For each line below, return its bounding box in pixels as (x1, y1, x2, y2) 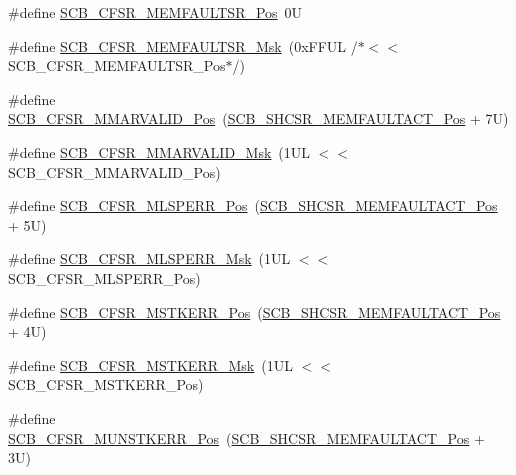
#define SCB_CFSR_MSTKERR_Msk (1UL (8, 354, 293, 375)
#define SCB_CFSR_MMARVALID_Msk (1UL (8, 141, 311, 162)
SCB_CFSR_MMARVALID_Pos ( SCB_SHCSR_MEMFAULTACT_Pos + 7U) (8, 108, 509, 129)
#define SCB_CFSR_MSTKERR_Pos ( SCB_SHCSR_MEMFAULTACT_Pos (8, 301, 501, 322)
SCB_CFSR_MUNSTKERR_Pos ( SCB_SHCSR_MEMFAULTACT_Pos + (8, 427, 485, 448)
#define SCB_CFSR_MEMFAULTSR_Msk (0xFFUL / (8, 35, 358, 56)
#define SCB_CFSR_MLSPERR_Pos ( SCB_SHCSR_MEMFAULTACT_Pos (8, 195, 498, 216)
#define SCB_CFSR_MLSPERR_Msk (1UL (8, 248, 291, 269)
